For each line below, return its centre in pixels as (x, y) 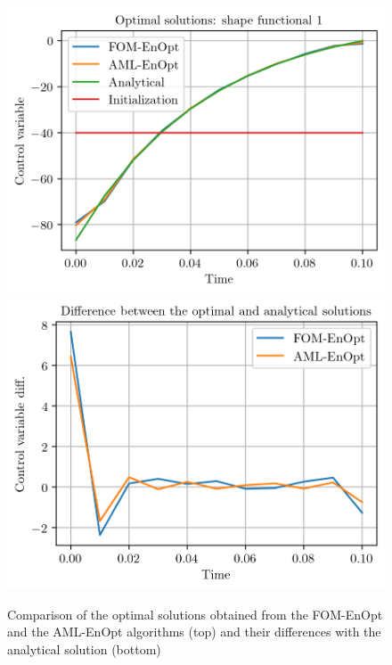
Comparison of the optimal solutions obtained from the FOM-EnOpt (195, 614)
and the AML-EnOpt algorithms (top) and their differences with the (194, 632)
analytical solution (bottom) (84, 649)
